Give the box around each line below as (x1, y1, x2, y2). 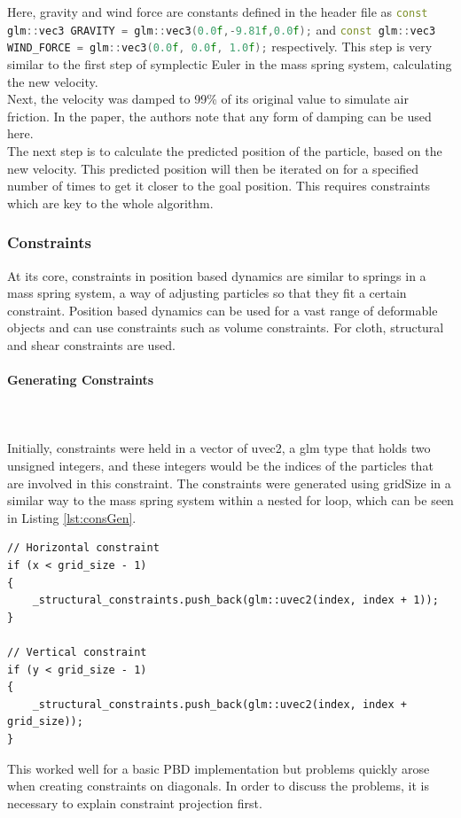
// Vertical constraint (7, 646, 147, 659)
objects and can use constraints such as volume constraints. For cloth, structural (7, 318, 444, 337)
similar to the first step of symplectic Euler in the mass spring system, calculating (7, 54, 452, 73)
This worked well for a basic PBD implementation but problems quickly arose (7, 759, 430, 777)
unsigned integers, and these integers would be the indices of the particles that (7, 456, 434, 475)
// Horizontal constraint (7, 541, 160, 555)
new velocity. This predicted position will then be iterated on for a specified (7, 159, 418, 177)
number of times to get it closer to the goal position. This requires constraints (7, 176, 431, 195)
